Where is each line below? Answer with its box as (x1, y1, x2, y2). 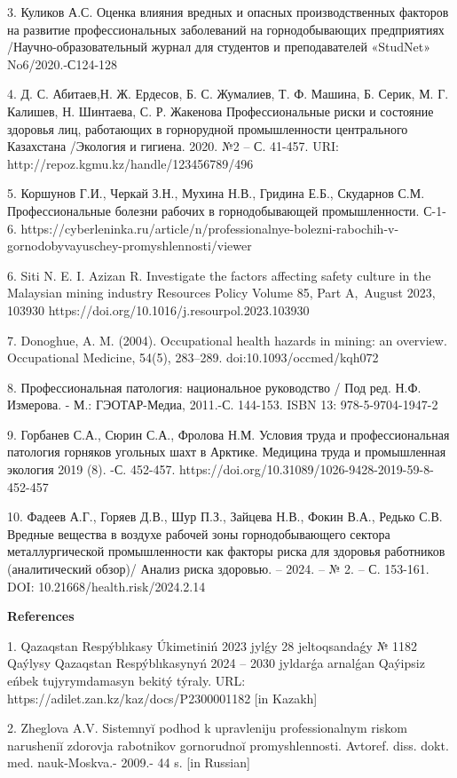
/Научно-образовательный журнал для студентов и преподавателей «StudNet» (7, 37, 431, 56)
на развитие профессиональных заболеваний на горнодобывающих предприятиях (7, 20, 445, 38)
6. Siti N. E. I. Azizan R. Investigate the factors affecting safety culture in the (7, 266, 431, 284)
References (7, 607, 75, 625)
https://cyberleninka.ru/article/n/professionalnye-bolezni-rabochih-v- (20, 218, 399, 237)
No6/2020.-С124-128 (7, 54, 118, 73)
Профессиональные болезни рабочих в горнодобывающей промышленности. (7, 201, 420, 219)
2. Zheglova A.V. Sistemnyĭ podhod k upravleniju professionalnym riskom (7, 718, 407, 737)
